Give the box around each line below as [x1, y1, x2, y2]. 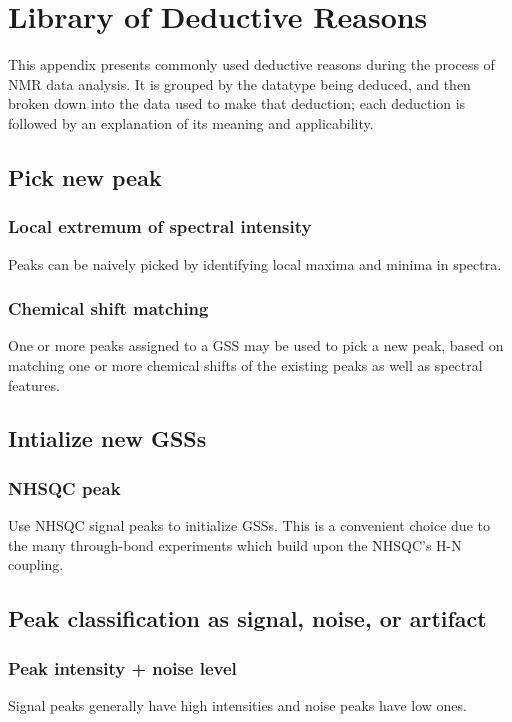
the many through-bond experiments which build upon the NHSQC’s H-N [8, 534, 462, 555]
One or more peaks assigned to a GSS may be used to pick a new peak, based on [8, 335, 504, 356]
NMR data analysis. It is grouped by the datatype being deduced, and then [8, 73, 471, 94]
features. [8, 374, 60, 395]
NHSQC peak [8, 475, 121, 500]
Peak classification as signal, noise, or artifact [8, 603, 487, 634]
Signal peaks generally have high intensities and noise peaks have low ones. [8, 694, 467, 715]
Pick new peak [8, 161, 162, 192]
